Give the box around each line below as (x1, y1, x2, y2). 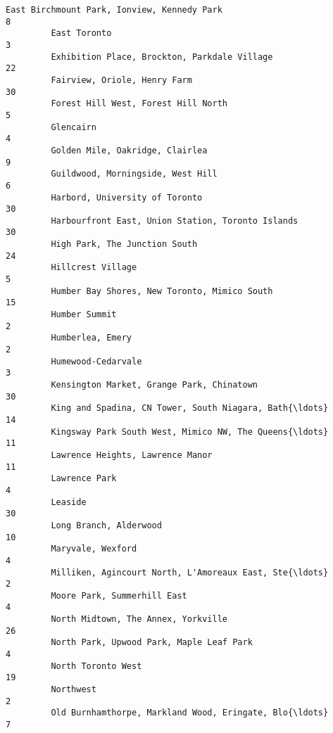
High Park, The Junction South (51, 239, 198, 250)
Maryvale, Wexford (51, 544, 137, 554)
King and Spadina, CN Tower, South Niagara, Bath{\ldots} (51, 403, 329, 414)
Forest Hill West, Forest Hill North (51, 98, 227, 109)
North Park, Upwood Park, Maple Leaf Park (51, 637, 253, 648)
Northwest (51, 684, 96, 695)
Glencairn (51, 122, 96, 132)
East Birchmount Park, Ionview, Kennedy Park (6, 5, 222, 15)
